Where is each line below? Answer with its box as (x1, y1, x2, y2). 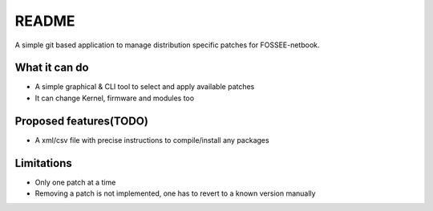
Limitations (14, 156, 72, 170)
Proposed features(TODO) (14, 114, 148, 128)
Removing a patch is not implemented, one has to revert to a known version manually (34, 189, 316, 198)
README (14, 12, 75, 30)
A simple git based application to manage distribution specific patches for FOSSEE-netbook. (14, 40, 320, 50)
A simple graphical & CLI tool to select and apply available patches (34, 82, 255, 91)
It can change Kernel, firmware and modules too (34, 93, 195, 103)
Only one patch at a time (34, 177, 116, 187)
